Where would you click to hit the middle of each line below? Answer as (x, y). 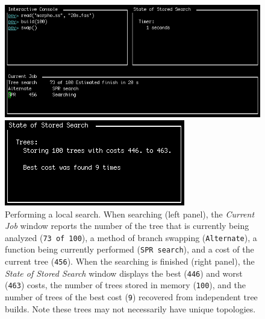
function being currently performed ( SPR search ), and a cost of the (129, 249)
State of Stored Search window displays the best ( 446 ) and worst (124, 273)
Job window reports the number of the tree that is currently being (127, 226)
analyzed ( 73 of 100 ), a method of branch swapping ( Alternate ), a (131, 237)
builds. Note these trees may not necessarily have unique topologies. (130, 308)
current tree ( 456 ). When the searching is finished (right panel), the (130, 261)
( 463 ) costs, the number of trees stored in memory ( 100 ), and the (126, 285)
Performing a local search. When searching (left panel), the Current (130, 214)
